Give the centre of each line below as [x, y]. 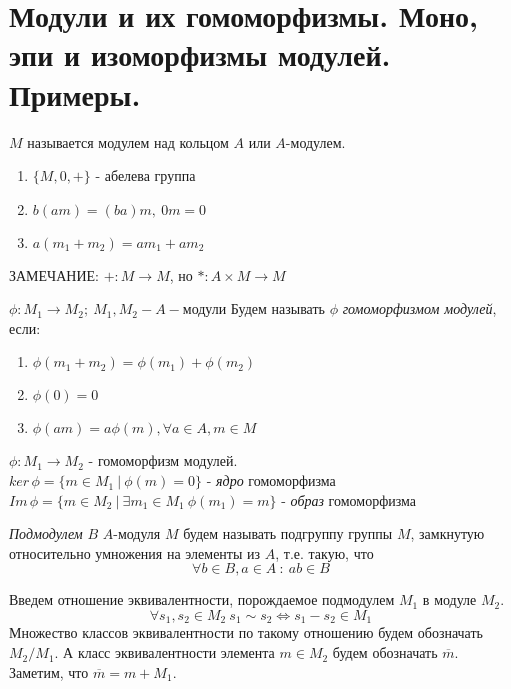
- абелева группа [145, 175]
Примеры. [75, 93]
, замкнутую [447, 533]
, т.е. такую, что [324, 552]
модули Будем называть [253, 308]
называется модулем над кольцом [128, 141]
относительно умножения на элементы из [135, 552]
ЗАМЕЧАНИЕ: [54, 274]
